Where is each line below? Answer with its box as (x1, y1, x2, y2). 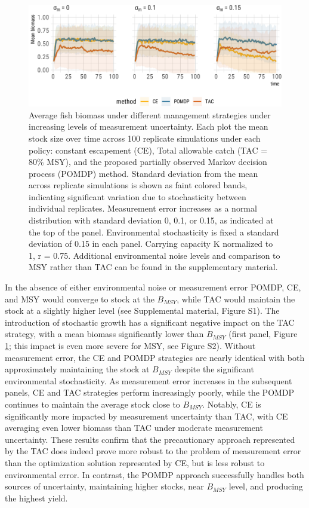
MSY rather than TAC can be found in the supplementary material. (29, 261, 278, 273)
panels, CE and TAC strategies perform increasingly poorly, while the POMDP (5, 386, 295, 399)
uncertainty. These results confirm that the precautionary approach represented (5, 433, 295, 445)
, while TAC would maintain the (177, 292, 295, 305)
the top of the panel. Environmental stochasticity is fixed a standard (29, 225, 279, 238)
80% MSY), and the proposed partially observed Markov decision (29, 155, 267, 168)
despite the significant (174, 363, 254, 375)
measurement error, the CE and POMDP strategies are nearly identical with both (5, 351, 305, 363)
